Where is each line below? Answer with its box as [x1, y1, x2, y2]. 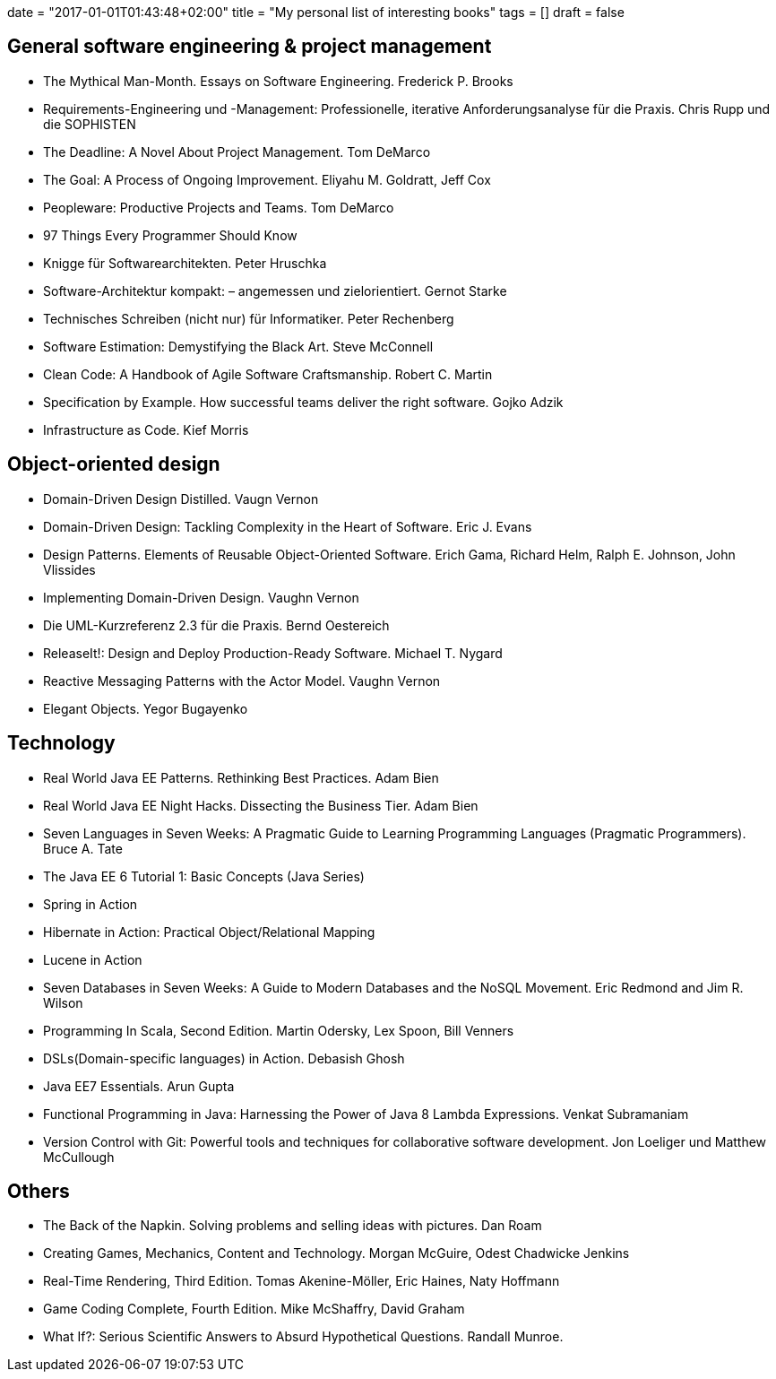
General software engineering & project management [7, 35, 492, 58]
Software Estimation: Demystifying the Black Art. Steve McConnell [43, 338, 434, 354]
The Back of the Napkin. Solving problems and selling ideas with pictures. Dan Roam [43, 1218, 542, 1234]
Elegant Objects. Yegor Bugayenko [43, 700, 248, 716]
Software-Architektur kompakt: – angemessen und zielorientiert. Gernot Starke [43, 282, 507, 299]
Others [7, 1179, 70, 1202]
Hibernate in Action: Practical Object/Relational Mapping [43, 924, 375, 940]
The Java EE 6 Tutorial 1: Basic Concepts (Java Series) [43, 868, 365, 884]
